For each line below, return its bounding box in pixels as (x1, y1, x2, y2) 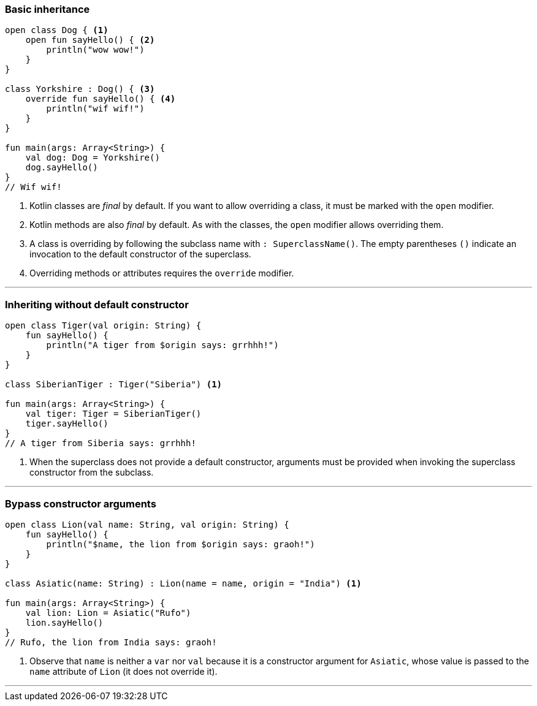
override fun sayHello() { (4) (25, 94, 176, 104)
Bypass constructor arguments (5, 497, 156, 510)
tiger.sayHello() (25, 419, 109, 429)
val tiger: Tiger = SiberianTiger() (25, 409, 202, 419)
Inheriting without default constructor (5, 298, 189, 311)
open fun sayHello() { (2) (25, 35, 155, 45)
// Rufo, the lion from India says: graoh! (5, 637, 217, 647)
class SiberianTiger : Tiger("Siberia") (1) (5, 379, 223, 390)
